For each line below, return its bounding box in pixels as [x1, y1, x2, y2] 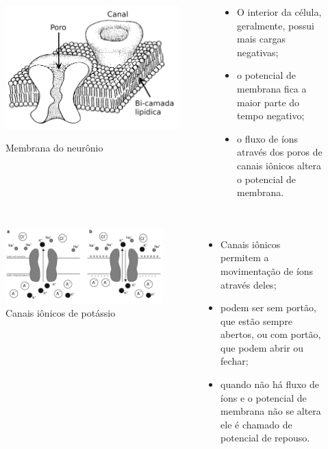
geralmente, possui [236, 18, 314, 32]
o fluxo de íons [236, 131, 299, 145]
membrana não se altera [220, 404, 321, 418]
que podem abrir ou [220, 340, 304, 354]
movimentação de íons [220, 263, 314, 278]
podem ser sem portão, [220, 300, 316, 315]
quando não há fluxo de [220, 377, 319, 391]
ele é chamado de [220, 417, 292, 431]
